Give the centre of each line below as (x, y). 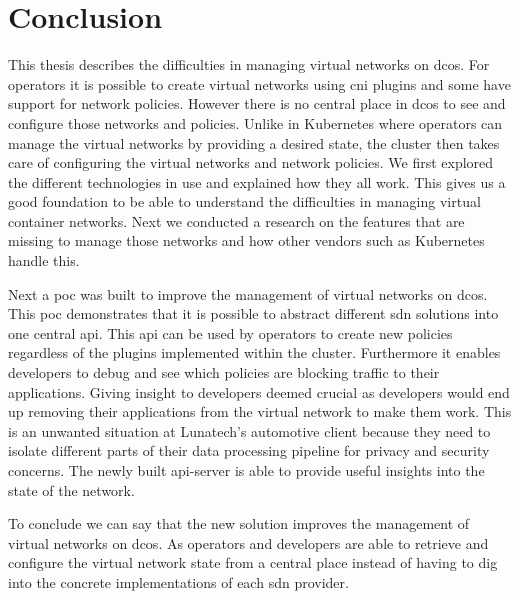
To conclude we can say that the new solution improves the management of (239, 523)
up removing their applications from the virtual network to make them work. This (260, 411)
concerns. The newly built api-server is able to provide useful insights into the (246, 470)
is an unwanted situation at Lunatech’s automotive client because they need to (249, 430)
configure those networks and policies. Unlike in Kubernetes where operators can (255, 122)
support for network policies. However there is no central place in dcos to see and (257, 103)
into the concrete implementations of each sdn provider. (178, 581)
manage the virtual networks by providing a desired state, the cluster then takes (254, 142)
